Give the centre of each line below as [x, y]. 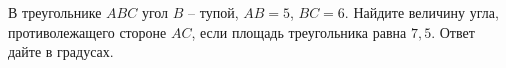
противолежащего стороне [87, 31]
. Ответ [453, 31]
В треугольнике [55, 12]
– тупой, [213, 12]
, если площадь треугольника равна [299, 31]
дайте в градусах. [61, 51]
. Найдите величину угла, [421, 12]
